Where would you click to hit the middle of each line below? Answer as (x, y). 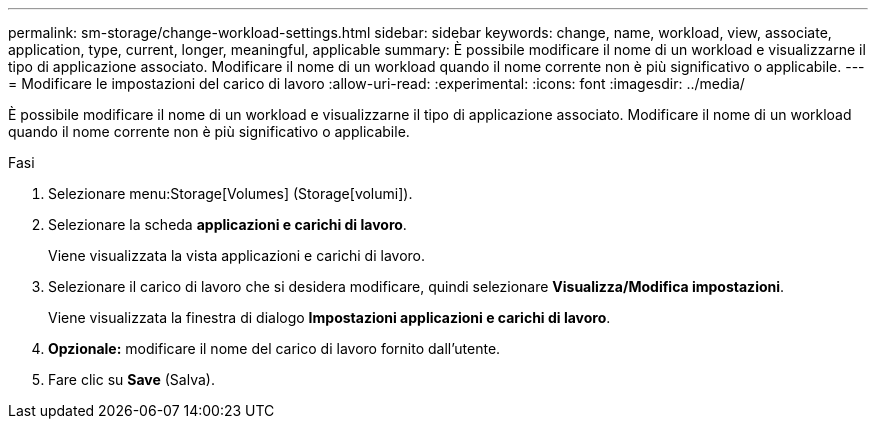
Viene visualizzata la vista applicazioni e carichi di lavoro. (237, 255)
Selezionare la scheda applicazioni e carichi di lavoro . (227, 224)
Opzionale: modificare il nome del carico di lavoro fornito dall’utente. (274, 348)
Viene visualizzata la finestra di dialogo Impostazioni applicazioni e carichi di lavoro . (329, 317)
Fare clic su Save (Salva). (131, 379)
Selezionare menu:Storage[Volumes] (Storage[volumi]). (230, 193)
